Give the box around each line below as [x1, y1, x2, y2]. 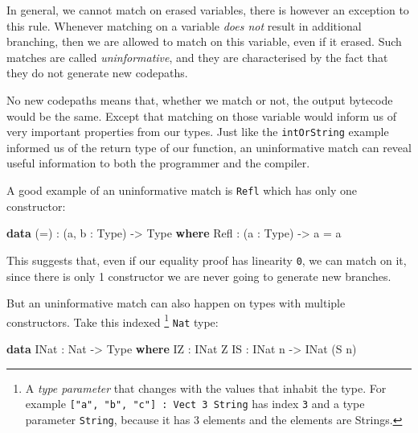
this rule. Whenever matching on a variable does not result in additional [6, 17, 362, 34]
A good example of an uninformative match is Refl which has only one [6, 182, 358, 198]
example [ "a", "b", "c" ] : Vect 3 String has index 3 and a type [25, 395, 365, 412]
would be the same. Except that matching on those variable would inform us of [6, 107, 397, 124]
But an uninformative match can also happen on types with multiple [6, 295, 346, 311]
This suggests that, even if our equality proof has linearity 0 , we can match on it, [6, 251, 407, 268]
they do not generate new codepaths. [6, 64, 188, 81]
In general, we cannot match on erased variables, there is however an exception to [6, 2, 409, 18]
